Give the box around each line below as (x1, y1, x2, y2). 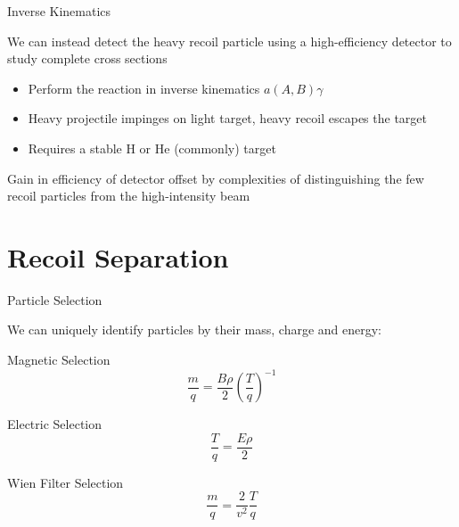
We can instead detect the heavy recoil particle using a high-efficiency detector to (7, 31, 452, 50)
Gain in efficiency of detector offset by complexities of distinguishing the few (7, 169, 424, 187)
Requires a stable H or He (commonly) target (28, 138, 276, 157)
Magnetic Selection (7, 350, 111, 369)
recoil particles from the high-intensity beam (7, 186, 250, 205)
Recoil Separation (7, 238, 229, 275)
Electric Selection (7, 415, 102, 433)
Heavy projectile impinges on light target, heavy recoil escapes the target (28, 109, 427, 128)
